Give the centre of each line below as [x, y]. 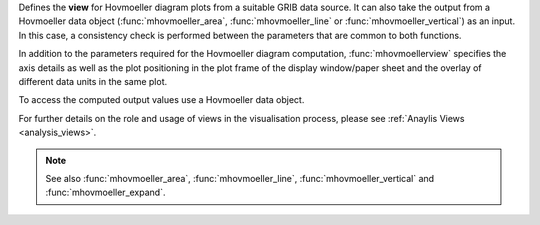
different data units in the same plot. [93, 81]
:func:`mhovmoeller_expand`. [105, 192]
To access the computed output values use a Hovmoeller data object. [161, 100]
